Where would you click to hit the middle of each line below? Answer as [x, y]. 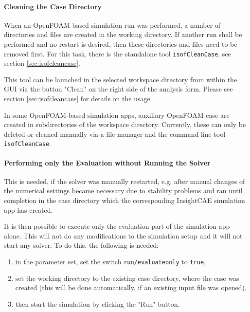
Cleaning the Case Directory [53, 6]
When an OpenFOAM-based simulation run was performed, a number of [112, 25]
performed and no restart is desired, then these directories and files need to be [121, 44]
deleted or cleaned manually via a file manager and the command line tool [115, 134]
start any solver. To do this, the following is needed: [81, 245]
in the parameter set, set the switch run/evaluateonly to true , [110, 261]
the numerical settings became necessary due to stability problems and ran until [123, 191]
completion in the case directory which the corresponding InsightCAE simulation [125, 200]
